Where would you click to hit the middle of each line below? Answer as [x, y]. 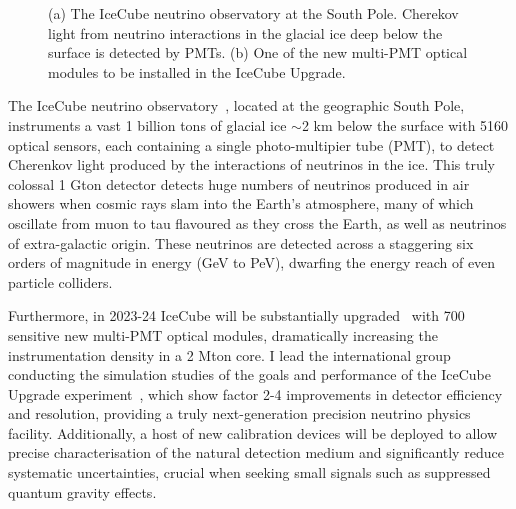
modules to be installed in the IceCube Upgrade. [197, 71]
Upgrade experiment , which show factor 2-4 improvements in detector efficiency [255, 393]
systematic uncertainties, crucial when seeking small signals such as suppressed [249, 472]
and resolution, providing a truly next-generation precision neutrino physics [239, 413]
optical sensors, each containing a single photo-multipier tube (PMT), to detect [251, 144]
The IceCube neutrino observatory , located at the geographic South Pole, [236, 105]
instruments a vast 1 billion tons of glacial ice [147, 124]
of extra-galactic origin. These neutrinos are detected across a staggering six [241, 242]
